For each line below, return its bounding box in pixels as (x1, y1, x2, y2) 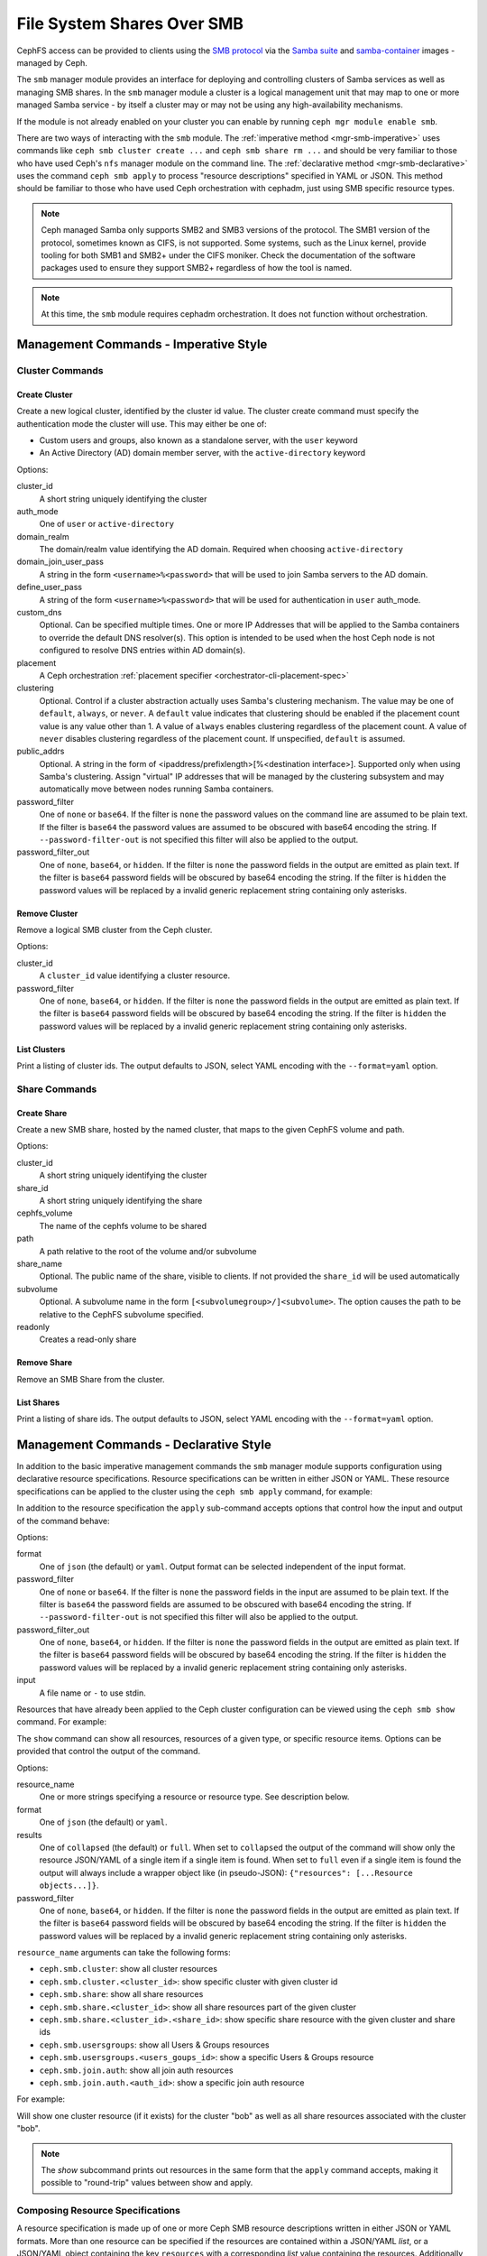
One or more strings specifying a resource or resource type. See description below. (39, 1791, 350, 1802)
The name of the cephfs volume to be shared (39, 1220, 207, 1231)
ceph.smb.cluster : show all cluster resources (39, 1964, 218, 1974)
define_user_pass (16, 582, 83, 593)
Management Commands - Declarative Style (16, 1437, 272, 1452)
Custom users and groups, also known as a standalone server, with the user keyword (39, 434, 358, 446)
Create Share (16, 1107, 68, 1118)
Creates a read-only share (39, 1334, 137, 1345)
